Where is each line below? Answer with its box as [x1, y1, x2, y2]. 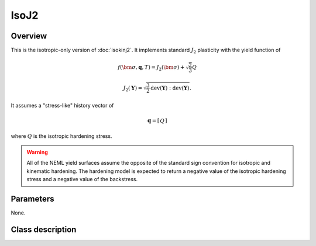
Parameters [11, 193, 54, 204]
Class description [11, 224, 77, 234]
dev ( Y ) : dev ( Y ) [150, 85, 190, 91]
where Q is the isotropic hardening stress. [11, 132, 112, 140]
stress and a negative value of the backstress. [26, 176, 138, 183]
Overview [11, 31, 47, 41]
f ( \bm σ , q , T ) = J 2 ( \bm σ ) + [118, 64, 185, 72]
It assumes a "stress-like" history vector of [11, 102, 114, 109]
